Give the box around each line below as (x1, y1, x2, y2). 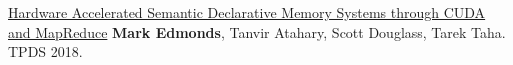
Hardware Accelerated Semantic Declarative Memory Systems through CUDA (8, 2, 486, 22)
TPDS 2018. (8, 41, 83, 62)
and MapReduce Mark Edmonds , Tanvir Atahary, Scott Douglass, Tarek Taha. (8, 21, 506, 42)
